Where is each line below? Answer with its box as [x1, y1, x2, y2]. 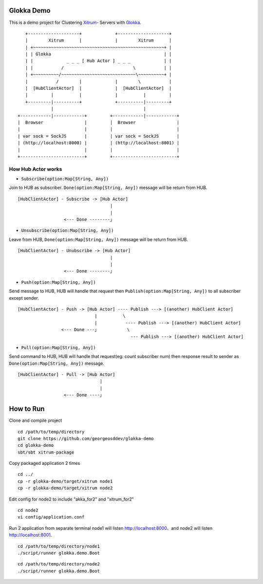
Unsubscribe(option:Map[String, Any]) [21, 228, 114, 233]
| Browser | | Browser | [18, 120, 180, 125]
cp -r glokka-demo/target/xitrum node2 [18, 485, 113, 491]
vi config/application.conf [18, 514, 85, 520]
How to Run [9, 405, 45, 413]
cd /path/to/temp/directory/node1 [18, 543, 100, 549]
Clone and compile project [9, 417, 62, 423]
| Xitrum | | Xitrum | [25, 38, 172, 43]
